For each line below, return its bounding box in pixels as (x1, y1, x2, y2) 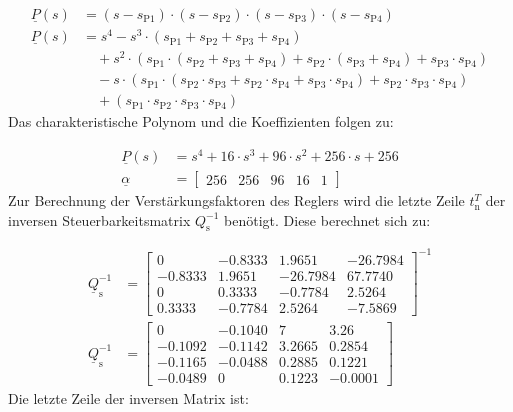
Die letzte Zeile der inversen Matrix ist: (8, 388, 249, 409)
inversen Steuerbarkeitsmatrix (8, 209, 191, 230)
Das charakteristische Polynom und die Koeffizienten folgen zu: (8, 111, 394, 132)
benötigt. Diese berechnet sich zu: (224, 209, 431, 230)
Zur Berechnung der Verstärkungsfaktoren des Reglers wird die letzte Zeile (8, 190, 465, 211)
